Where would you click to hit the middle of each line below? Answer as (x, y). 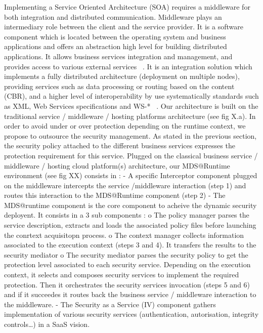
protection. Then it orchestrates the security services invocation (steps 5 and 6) (127, 284)
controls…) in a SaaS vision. (47, 324)
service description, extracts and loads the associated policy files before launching (130, 225)
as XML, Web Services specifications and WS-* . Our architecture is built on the (131, 106)
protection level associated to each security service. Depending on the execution (127, 264)
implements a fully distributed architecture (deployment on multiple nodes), (122, 76)
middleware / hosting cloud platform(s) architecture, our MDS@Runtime (117, 165)
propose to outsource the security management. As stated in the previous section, (130, 135)
